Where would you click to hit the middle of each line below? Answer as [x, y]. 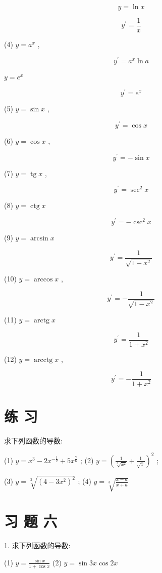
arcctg [43, 360]
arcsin [39, 239]
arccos [43, 280]
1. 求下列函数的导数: [37, 545]
